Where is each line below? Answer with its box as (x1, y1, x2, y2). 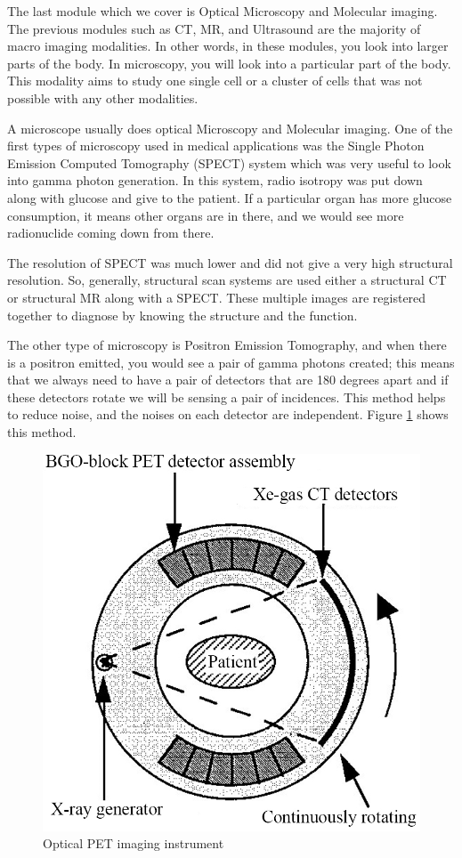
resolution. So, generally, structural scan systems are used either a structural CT (7, 271, 447, 289)
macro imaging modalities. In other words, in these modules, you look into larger (7, 36, 449, 55)
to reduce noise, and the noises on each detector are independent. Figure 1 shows (7, 405, 449, 424)
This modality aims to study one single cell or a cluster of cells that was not (7, 71, 423, 90)
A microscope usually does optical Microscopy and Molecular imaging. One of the (7, 118, 453, 137)
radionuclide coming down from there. (7, 223, 215, 242)
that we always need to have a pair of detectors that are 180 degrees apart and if (7, 370, 449, 389)
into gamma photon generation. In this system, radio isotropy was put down (7, 171, 423, 190)
